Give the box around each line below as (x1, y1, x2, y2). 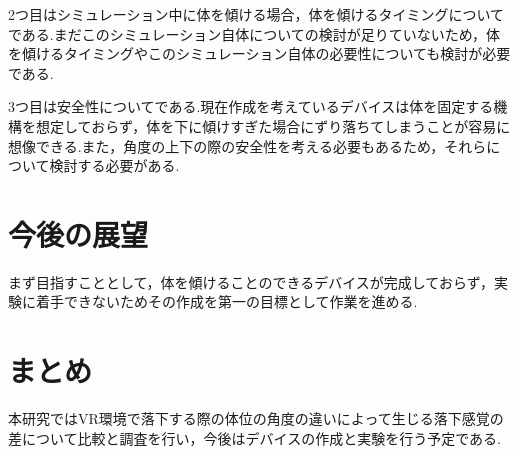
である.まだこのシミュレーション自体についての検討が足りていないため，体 (8, 23, 501, 44)
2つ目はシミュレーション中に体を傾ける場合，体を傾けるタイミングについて (8, 4, 505, 24)
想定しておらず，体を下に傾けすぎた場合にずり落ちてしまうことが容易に (35, 115, 511, 136)
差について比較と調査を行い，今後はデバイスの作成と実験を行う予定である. (8, 427, 501, 448)
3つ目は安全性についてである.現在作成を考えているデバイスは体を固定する (8, 96, 494, 117)
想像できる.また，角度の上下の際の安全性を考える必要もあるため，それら (8, 135, 487, 156)
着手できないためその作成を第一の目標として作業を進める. (35, 291, 418, 312)
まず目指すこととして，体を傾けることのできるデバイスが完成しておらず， (8, 271, 494, 292)
